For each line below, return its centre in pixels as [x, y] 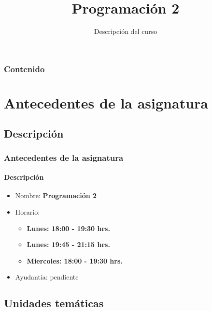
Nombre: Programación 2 [56, 195]
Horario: [28, 212]
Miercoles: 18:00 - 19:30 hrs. [75, 260]
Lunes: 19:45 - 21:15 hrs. [68, 244]
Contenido [24, 69]
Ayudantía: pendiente [47, 277]
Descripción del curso [126, 31]
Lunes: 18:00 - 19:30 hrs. [68, 228]
